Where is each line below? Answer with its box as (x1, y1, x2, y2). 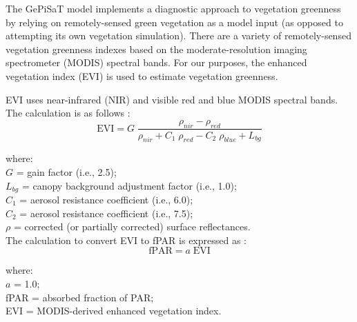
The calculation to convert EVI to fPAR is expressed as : (6, 232, 247, 247)
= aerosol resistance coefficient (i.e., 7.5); (19, 205, 193, 220)
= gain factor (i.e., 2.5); (16, 164, 117, 179)
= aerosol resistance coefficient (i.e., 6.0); (19, 192, 193, 207)
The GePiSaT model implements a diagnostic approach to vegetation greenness (6, 1, 341, 15)
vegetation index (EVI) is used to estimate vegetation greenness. (6, 68, 278, 83)
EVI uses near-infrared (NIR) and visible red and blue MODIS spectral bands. (6, 92, 338, 106)
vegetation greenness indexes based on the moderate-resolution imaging (6, 41, 307, 56)
